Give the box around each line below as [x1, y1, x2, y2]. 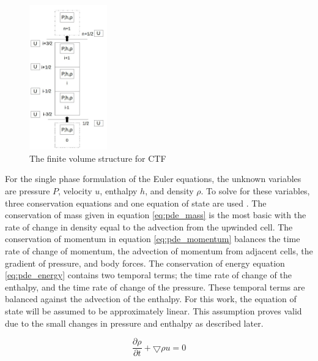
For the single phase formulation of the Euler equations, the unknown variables [5, 172, 301, 185]
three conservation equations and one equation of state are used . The [5, 196, 267, 209]
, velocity [58, 184, 92, 197]
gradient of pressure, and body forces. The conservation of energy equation [5, 256, 285, 269]
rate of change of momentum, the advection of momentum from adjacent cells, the [5, 245, 313, 257]
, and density [145, 184, 194, 197]
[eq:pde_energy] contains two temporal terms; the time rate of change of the [5, 268, 292, 281]
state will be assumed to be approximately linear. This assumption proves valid [5, 305, 302, 317]
